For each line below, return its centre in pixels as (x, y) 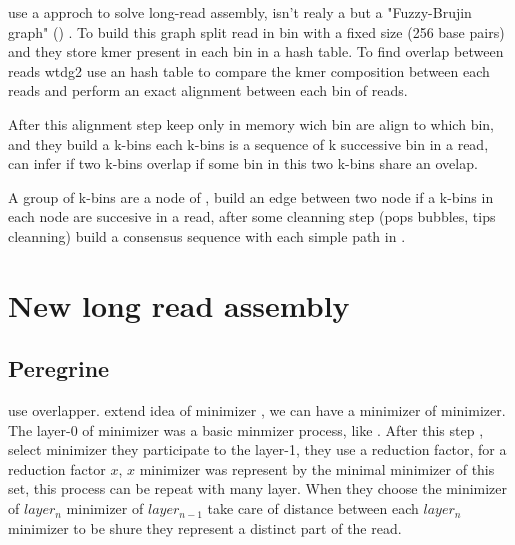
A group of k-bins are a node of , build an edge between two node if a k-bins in (251, 196)
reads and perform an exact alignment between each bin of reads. (208, 90)
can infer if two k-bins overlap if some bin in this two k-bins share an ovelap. (243, 163)
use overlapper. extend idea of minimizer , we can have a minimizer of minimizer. (257, 410)
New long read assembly (179, 304)
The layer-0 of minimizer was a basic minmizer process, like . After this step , (246, 429)
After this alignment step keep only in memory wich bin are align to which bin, (251, 123)
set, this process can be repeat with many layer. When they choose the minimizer (258, 488)
